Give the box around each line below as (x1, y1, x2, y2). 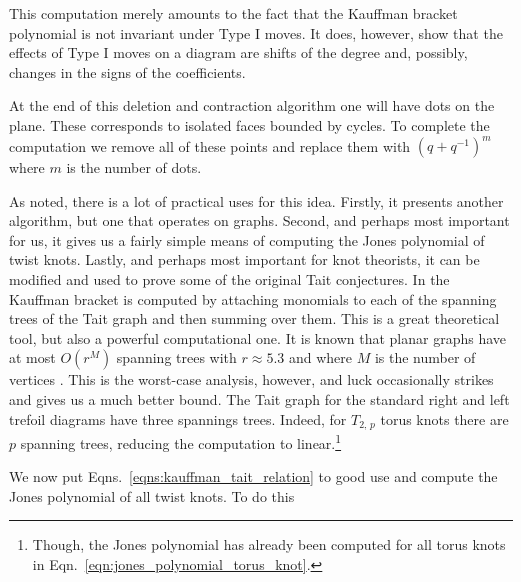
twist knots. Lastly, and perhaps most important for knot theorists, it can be (9, 249, 480, 270)
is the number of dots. (66, 157, 202, 178)
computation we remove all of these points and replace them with (9, 135, 411, 156)
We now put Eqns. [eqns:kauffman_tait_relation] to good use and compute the (9, 466, 498, 487)
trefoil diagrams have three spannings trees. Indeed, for (9, 408, 347, 429)
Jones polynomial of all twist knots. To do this (9, 485, 295, 506)
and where (288, 347, 353, 368)
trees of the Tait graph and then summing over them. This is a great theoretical (9, 308, 500, 329)
